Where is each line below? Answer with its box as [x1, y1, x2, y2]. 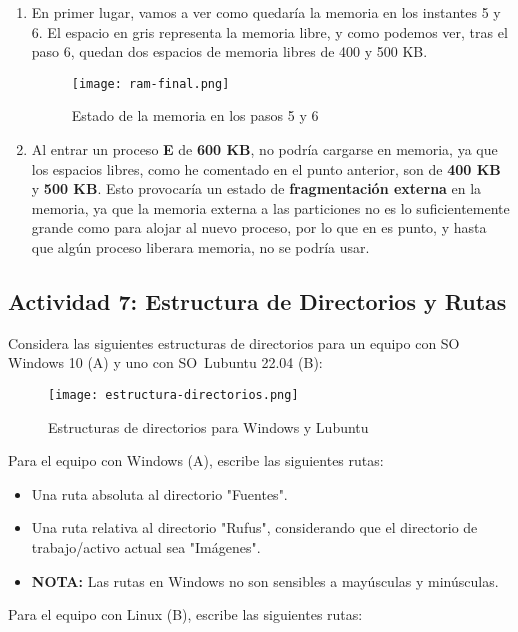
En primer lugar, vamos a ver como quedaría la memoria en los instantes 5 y [31, 2, 501, 22]
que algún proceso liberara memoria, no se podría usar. [31, 237, 370, 257]
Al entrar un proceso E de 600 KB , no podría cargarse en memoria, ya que [31, 139, 498, 160]
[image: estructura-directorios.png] [48, 387, 299, 402]
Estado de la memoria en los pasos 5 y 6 [71, 105, 319, 126]
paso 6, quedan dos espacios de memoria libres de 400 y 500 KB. [31, 41, 428, 62]
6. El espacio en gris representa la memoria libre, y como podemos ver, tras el [31, 21, 508, 42]
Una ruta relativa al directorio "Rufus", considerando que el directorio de [31, 517, 478, 538]
